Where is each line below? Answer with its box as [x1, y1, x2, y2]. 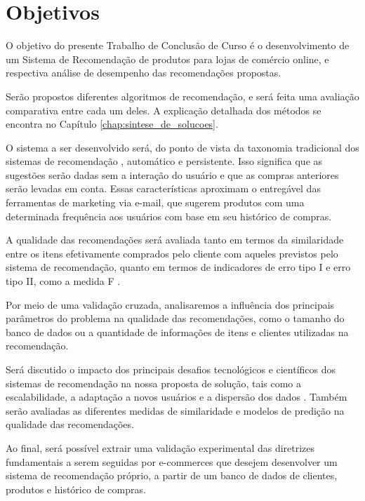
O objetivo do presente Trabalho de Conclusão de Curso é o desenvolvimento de [6, 38, 350, 53]
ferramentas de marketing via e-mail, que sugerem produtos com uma [6, 195, 305, 210]
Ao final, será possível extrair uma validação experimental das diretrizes [6, 440, 315, 455]
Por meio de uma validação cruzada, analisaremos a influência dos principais [6, 297, 335, 312]
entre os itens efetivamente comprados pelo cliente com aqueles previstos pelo [6, 246, 338, 260]
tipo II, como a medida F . [6, 274, 121, 288]
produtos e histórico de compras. [6, 481, 146, 496]
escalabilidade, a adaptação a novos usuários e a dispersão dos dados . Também [6, 389, 347, 404]
